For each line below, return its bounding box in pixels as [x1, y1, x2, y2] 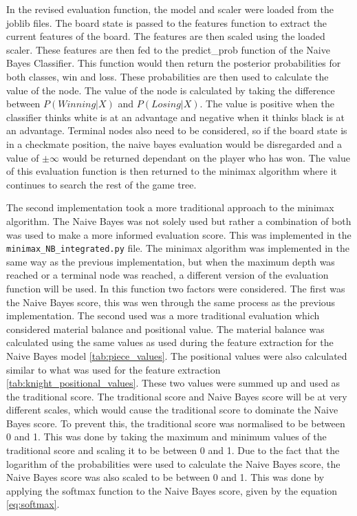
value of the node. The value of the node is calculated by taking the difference [6, 83, 335, 97]
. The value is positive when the [199, 96, 334, 111]
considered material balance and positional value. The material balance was [6, 321, 325, 336]
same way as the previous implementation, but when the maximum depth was [6, 254, 335, 268]
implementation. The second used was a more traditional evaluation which [6, 308, 320, 323]
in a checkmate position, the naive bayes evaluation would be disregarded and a [6, 136, 342, 151]
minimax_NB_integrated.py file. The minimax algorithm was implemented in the [6, 241, 349, 255]
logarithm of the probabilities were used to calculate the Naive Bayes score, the [6, 456, 340, 471]
